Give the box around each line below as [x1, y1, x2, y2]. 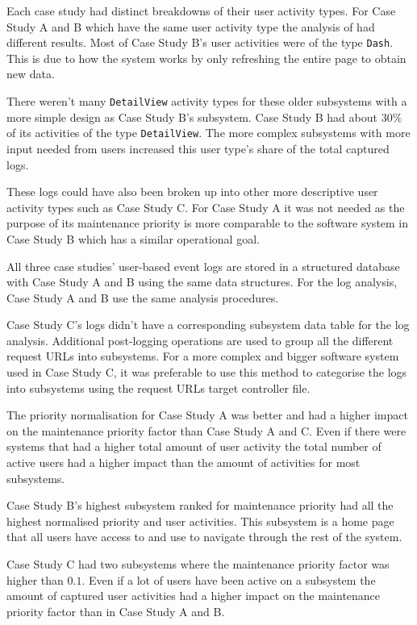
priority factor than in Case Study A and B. [6, 602, 225, 619]
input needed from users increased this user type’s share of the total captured [6, 140, 390, 156]
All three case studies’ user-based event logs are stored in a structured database [6, 257, 400, 274]
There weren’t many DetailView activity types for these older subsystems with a [6, 93, 407, 110]
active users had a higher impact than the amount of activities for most [6, 454, 361, 471]
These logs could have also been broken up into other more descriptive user [6, 183, 378, 200]
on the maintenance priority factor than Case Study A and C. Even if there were [6, 422, 407, 439]
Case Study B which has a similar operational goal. [6, 230, 260, 247]
